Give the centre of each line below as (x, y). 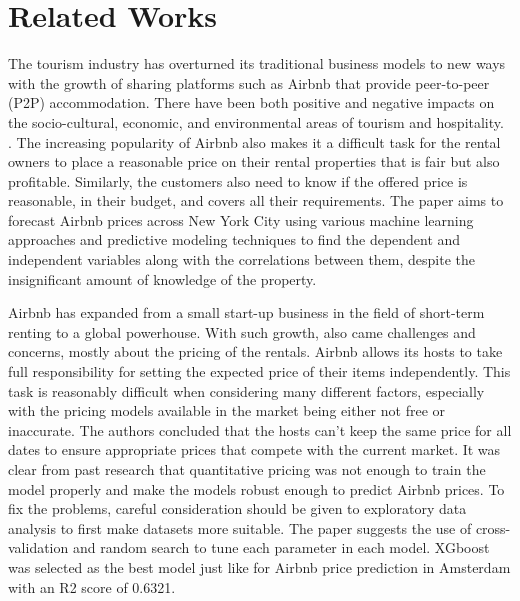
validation (38, 547)
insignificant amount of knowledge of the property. (162, 278)
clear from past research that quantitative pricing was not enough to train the (247, 469)
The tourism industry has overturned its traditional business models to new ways (257, 63)
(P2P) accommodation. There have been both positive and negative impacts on (251, 102)
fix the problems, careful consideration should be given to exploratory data (237, 508)
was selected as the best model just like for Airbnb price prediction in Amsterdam (259, 566)
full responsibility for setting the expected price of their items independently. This (259, 371)
